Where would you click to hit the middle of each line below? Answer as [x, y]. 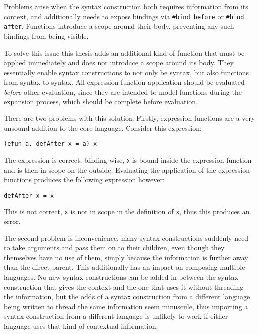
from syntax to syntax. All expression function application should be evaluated [124, 82]
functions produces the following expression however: [84, 179]
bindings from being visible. [46, 36]
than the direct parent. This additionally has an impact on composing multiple [125, 267]
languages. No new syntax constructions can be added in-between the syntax [121, 277]
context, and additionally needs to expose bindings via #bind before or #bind [124, 16]
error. [12, 221]
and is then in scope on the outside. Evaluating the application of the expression [127, 169]
